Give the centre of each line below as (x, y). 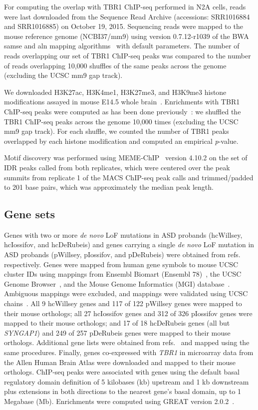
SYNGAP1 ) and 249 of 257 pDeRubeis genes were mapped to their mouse (117, 332)
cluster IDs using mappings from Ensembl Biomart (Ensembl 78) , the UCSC (123, 274)
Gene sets (30, 214)
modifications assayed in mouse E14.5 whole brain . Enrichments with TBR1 (122, 102)
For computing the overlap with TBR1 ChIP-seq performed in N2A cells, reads (125, 6)
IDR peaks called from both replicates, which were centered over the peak (117, 167)
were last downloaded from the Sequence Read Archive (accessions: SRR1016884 (127, 16)
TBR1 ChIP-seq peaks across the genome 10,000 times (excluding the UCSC (121, 121)
